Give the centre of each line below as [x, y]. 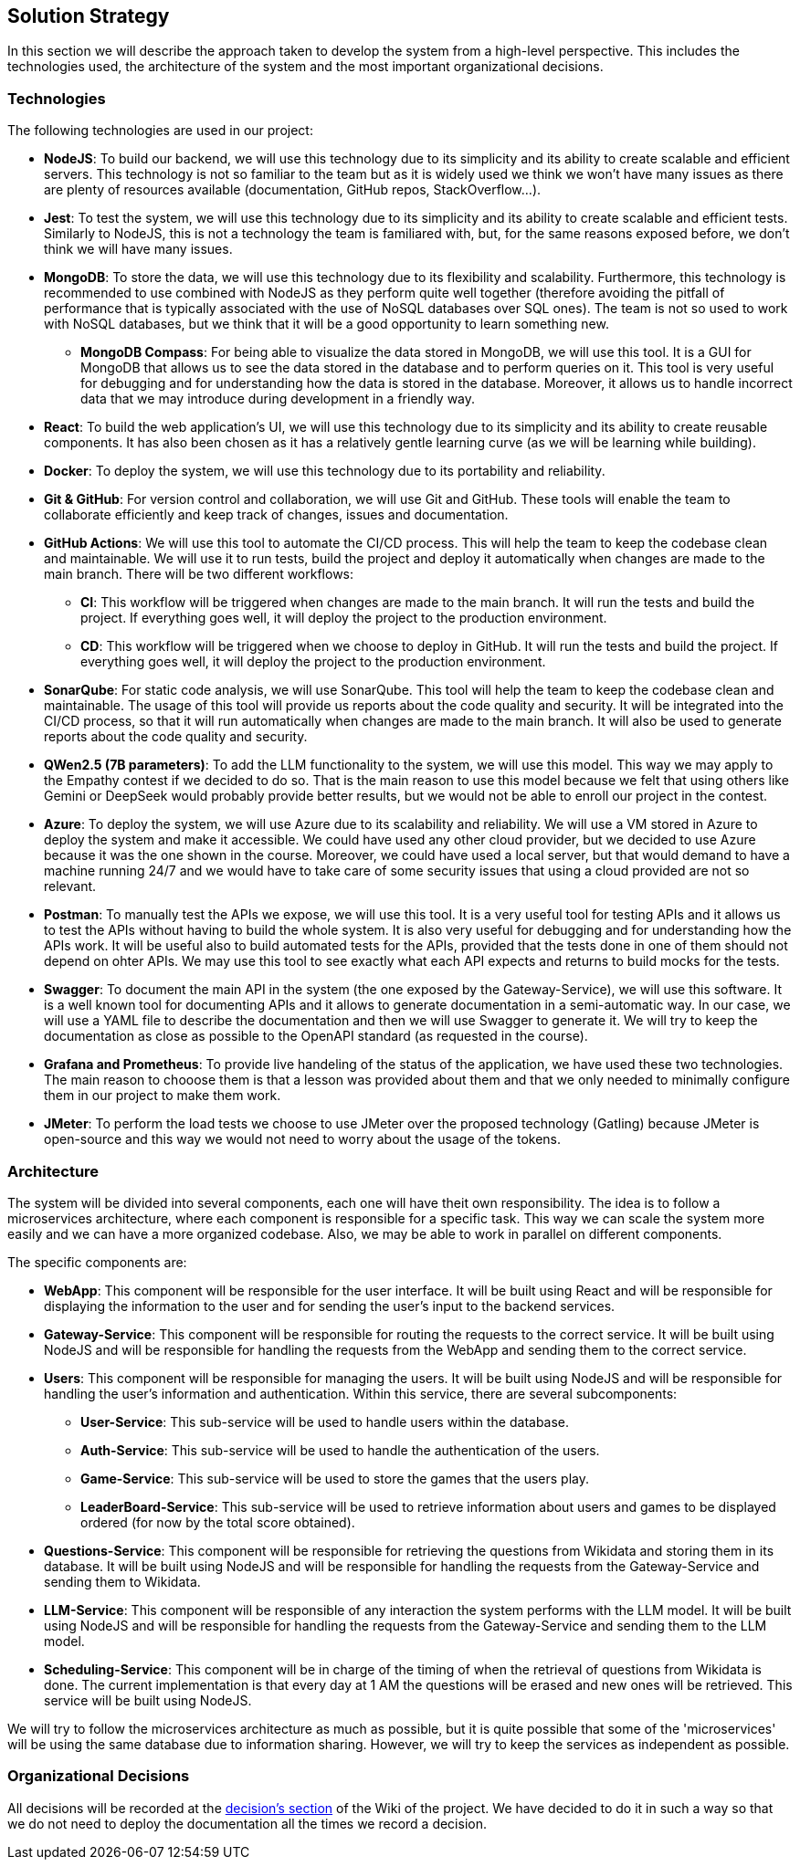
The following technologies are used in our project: [160, 131]
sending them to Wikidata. [122, 1581]
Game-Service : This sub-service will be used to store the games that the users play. [335, 1478]
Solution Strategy [89, 16]
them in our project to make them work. [163, 1096]
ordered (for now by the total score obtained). [218, 1522]
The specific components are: [97, 1262]
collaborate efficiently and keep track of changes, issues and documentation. [276, 515]
